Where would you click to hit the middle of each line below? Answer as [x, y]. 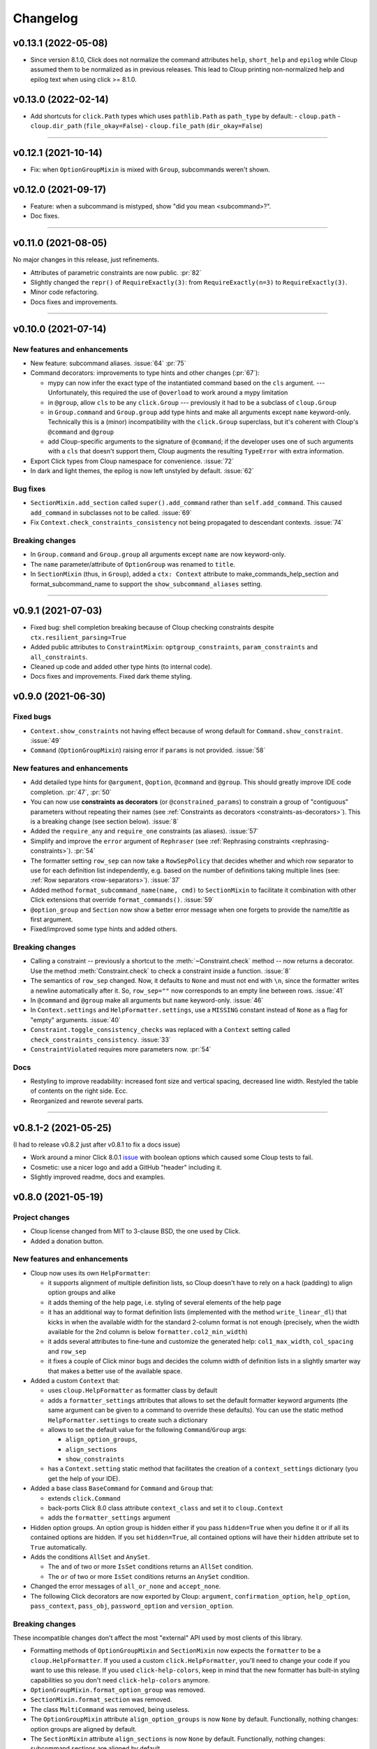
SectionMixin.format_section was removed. [101, 1699]
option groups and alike [82, 1293]
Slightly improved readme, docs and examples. [98, 1177]
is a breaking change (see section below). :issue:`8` [105, 821]
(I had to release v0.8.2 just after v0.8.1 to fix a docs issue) [97, 1145]
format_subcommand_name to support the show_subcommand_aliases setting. [146, 583]
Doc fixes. [45, 216]
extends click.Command [84, 1498]
